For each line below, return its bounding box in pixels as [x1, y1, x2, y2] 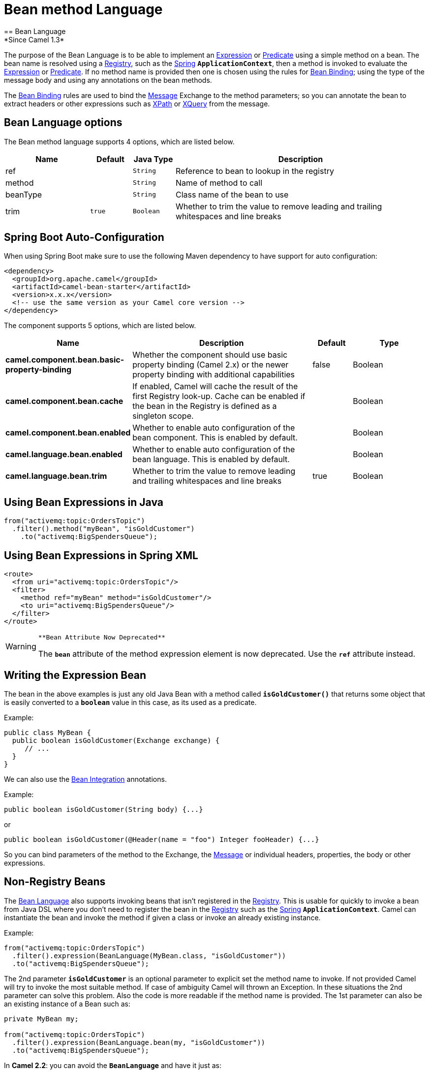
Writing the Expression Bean [4, 669, 147, 681]
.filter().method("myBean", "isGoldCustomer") [12, 525, 195, 533]
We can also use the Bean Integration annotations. [4, 774, 167, 783]
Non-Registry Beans [4, 875, 106, 888]
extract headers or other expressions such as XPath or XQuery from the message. [4, 99, 270, 108]
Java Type [133, 154, 173, 164]
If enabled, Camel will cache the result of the [132, 381, 298, 392]
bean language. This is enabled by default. [132, 454, 290, 465]
